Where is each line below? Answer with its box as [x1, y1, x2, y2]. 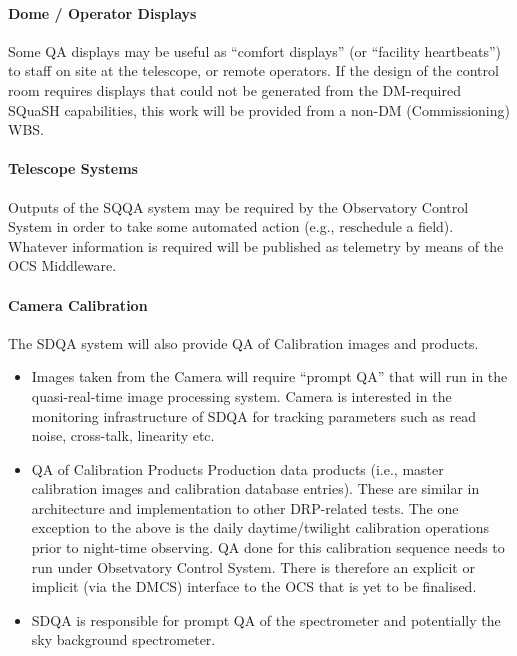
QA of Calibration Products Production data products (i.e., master [31, 458, 444, 479]
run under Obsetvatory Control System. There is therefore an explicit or [31, 556, 475, 577]
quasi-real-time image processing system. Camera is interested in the [31, 385, 452, 406]
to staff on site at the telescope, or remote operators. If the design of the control [8, 60, 499, 81]
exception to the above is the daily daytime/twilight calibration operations [31, 517, 489, 538]
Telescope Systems [8, 158, 138, 179]
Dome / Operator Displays [8, 2, 197, 23]
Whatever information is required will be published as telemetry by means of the [8, 235, 504, 256]
